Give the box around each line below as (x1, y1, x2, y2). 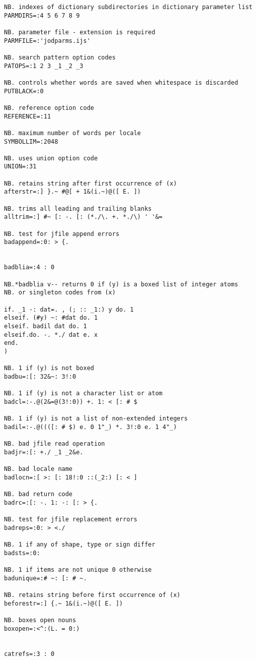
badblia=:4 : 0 (4, 264, 55, 271)
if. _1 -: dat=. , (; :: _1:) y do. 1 (4, 306, 134, 313)
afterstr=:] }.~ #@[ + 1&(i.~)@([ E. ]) (4, 188, 141, 196)
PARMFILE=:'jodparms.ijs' (4, 37, 91, 44)
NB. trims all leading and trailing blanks (4, 205, 152, 212)
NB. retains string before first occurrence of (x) (4, 591, 181, 598)
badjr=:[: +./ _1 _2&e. (4, 448, 83, 456)
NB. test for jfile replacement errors (4, 516, 137, 523)
